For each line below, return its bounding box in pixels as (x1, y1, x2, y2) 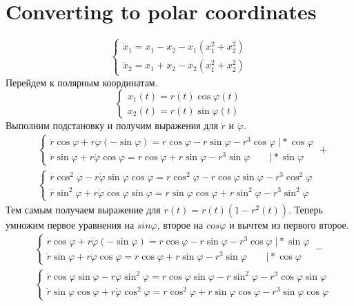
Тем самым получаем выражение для (6, 202, 161, 216)
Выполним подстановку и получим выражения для (6, 118, 218, 133)
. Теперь (288, 202, 323, 216)
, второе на (157, 217, 204, 231)
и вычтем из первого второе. (229, 217, 349, 231)
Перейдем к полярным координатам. (6, 75, 158, 89)
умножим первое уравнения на (6, 217, 135, 231)
